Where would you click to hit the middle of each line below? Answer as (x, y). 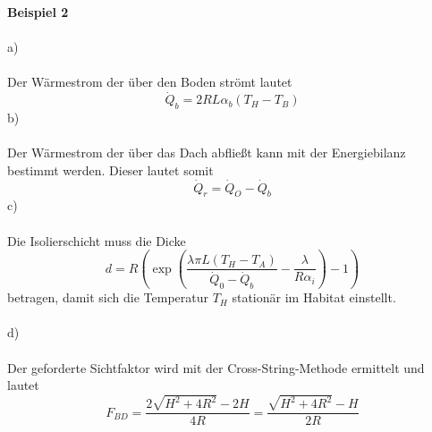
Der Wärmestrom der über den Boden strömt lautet (150, 82)
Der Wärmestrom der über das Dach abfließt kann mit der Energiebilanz (207, 152)
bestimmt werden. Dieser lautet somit (110, 169)
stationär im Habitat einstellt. (314, 297)
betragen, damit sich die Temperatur (108, 297)
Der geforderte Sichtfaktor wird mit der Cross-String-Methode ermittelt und (216, 367)
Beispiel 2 (38, 12)
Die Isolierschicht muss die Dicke (97, 240)
